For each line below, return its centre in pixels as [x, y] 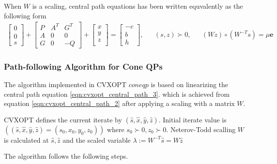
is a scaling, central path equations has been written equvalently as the [138, 6]
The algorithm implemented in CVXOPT [65, 84]
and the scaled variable [97, 140]
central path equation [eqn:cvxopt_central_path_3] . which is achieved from [117, 94]
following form [25, 15]
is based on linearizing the [190, 84]
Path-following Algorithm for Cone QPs [83, 66]
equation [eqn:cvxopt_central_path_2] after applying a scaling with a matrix [119, 103]
